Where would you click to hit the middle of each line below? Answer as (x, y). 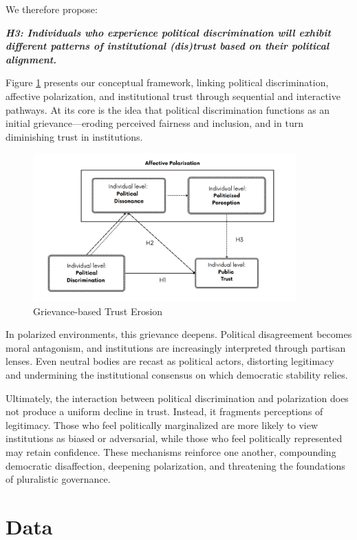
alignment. (31, 59)
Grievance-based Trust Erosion (98, 311)
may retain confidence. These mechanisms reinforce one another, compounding (171, 451)
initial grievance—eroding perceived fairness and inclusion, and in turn (154, 123)
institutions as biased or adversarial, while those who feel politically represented (174, 438)
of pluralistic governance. (58, 479)
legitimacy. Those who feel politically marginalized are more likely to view (162, 424)
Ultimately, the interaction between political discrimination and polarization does (177, 398)
